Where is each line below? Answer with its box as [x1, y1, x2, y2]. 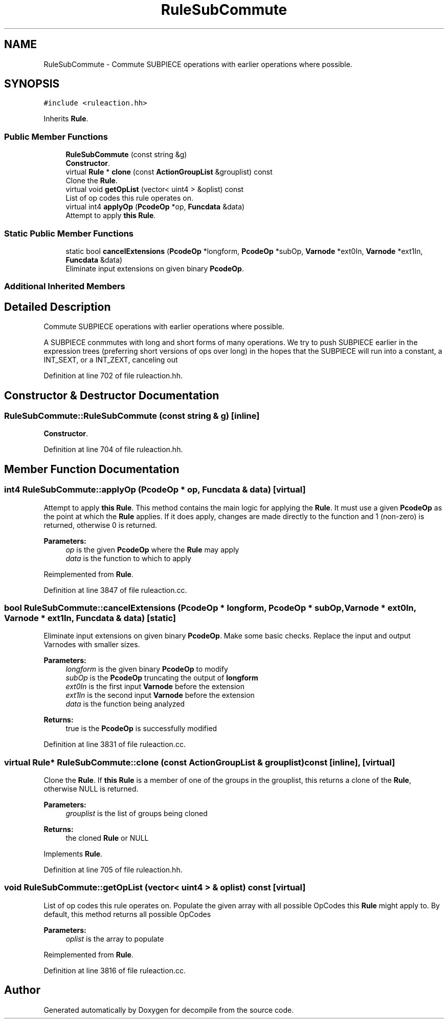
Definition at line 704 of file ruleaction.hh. [43, 445, 183, 454]
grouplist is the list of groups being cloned [65, 809, 208, 818]
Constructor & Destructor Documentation [4, 389, 219, 402]
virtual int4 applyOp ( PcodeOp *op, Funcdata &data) [65, 202, 245, 211]
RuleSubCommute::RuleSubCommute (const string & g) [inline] [4, 411, 260, 421]
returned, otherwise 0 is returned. [43, 520, 158, 529]
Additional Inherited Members [4, 281, 125, 292]
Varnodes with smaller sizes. [43, 640, 140, 649]
